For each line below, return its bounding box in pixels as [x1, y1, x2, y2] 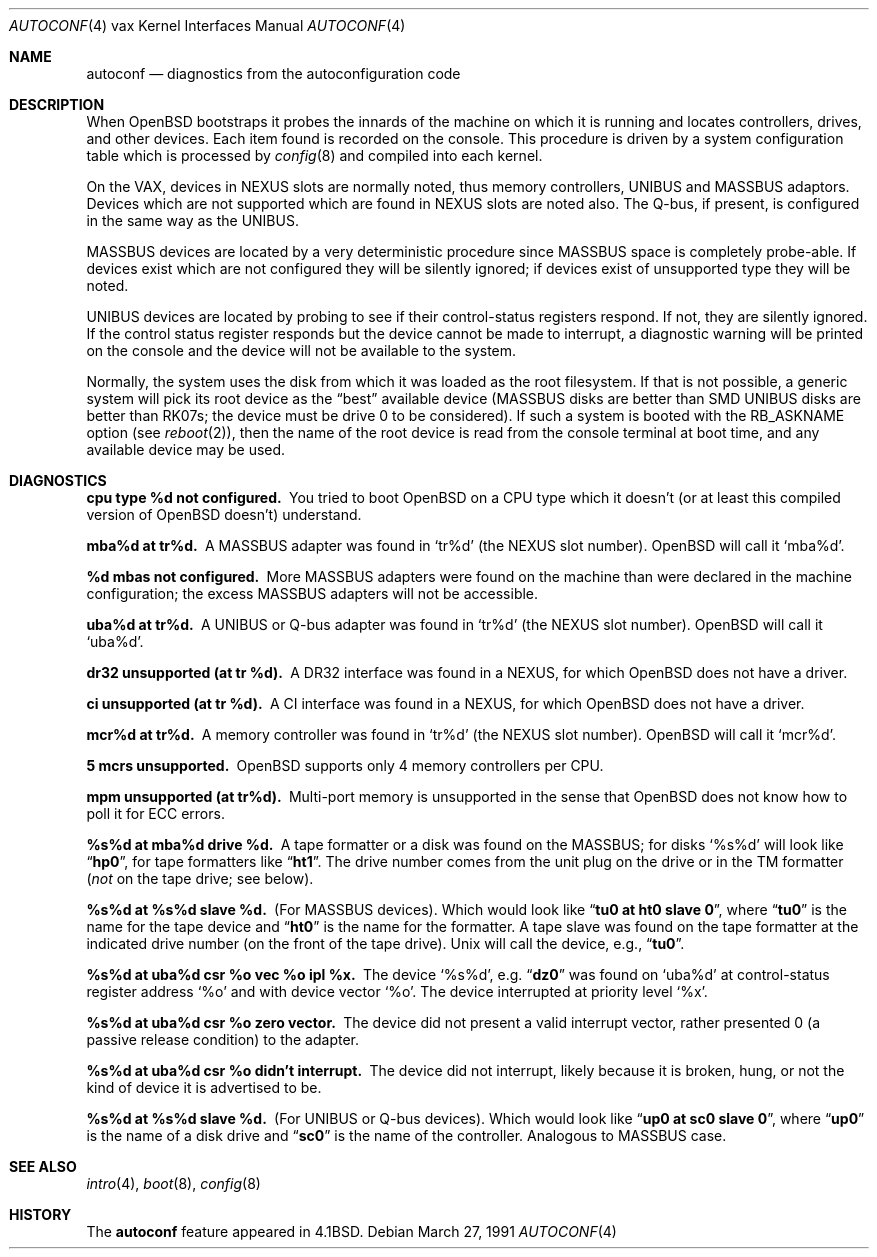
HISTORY [9, 1206, 72, 1223]
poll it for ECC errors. [86, 805, 225, 822]
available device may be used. [86, 441, 286, 458]
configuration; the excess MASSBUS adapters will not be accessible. [86, 585, 539, 602]
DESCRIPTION [9, 96, 105, 113]
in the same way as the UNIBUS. [86, 212, 299, 229]
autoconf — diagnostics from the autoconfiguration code [86, 65, 461, 82]
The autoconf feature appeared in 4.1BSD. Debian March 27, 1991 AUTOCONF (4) [86, 1223, 617, 1240]
